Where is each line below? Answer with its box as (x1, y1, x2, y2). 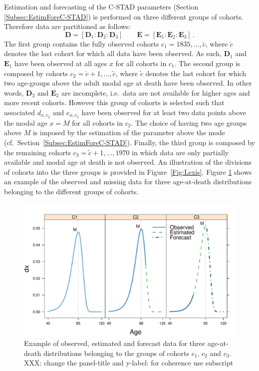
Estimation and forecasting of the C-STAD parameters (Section (4, 2, 199, 12)
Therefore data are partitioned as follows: (4, 21, 131, 32)
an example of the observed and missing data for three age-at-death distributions (4, 176, 252, 187)
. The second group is (174, 58, 241, 68)
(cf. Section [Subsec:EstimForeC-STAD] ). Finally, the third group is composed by (4, 137, 255, 147)
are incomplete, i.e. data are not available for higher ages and (61, 87, 250, 98)
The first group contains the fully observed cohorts (4, 38, 159, 49)
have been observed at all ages (14, 58, 107, 68)
